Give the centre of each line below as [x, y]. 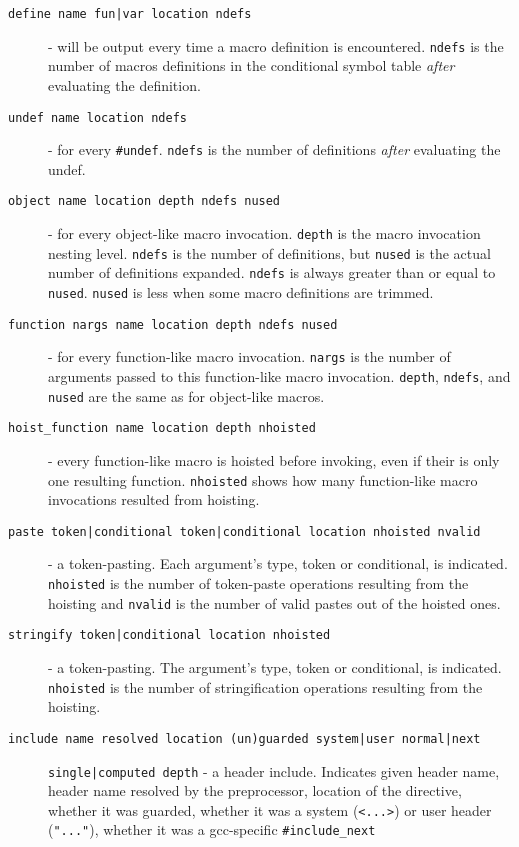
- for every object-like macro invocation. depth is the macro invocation [264, 233]
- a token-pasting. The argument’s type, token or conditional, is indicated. [275, 667]
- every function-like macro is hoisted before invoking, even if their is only [274, 459]
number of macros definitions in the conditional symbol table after [251, 65]
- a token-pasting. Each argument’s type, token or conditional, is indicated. [278, 563]
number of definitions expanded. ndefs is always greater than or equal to [272, 272]
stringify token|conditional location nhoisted [169, 635]
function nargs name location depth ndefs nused [173, 324]
